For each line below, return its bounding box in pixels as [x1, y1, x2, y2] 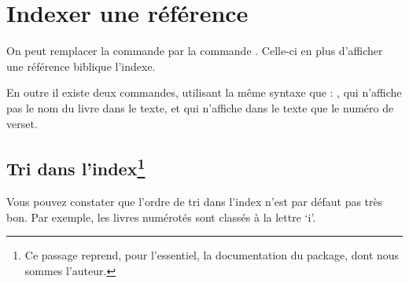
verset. [6, 115, 38, 131]
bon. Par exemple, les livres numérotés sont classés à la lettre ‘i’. [6, 208, 316, 225]
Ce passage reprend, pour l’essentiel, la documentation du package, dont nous [24, 247, 400, 263]
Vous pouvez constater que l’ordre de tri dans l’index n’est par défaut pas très [6, 193, 383, 210]
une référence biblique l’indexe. [6, 57, 156, 74]
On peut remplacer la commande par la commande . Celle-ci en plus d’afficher [6, 42, 383, 59]
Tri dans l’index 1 [6, 153, 146, 181]
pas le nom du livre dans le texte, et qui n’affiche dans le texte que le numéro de [6, 99, 394, 116]
